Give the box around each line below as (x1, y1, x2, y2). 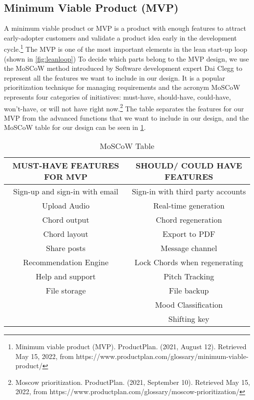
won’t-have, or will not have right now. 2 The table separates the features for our (4, 102, 244, 113)
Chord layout (43, 228, 88, 240)
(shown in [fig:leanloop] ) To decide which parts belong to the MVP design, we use (4, 53, 249, 63)
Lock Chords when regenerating (134, 256, 243, 268)
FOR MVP (44, 171, 88, 183)
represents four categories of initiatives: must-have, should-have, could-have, (4, 92, 231, 102)
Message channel (160, 242, 217, 254)
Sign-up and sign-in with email (13, 186, 119, 197)
